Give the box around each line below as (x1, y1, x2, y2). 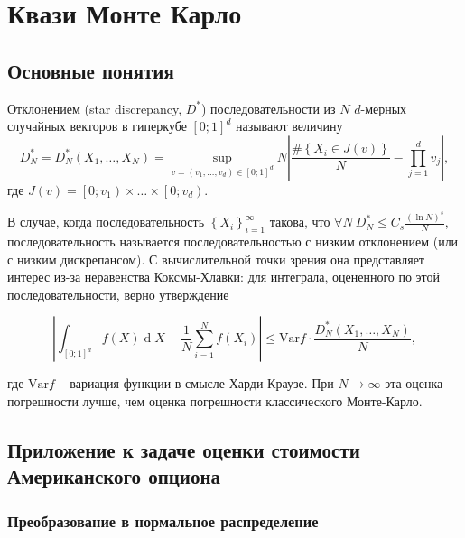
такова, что (269, 212, 330, 231)
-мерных (360, 98, 407, 117)
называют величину (235, 116, 343, 135)
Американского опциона (7, 462, 221, 490)
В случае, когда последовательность (7, 212, 205, 231)
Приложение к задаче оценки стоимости (7, 435, 360, 463)
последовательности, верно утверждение (7, 284, 229, 303)
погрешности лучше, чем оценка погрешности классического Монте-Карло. (7, 392, 423, 410)
